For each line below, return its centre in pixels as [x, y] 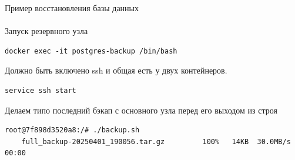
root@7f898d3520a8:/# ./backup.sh [72, 130]
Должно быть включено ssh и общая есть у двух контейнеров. [116, 70]
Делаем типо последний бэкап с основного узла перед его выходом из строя [141, 110]
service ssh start [41, 90]
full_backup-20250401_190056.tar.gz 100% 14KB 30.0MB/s [156, 141]
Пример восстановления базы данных [72, 8]
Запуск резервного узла [46, 31]
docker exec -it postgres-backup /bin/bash [91, 51]
